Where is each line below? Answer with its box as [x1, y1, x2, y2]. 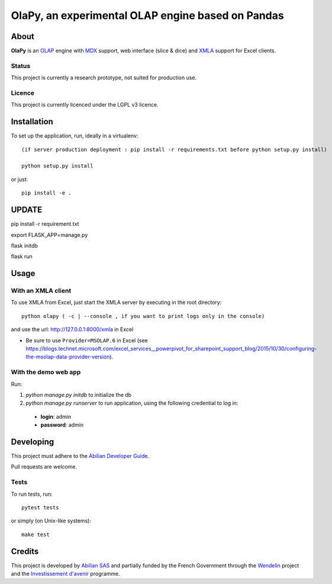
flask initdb [11, 242, 38, 249]
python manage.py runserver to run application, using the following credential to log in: [25, 400, 238, 407]
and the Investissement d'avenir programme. [11, 570, 121, 577]
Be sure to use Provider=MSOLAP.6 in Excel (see [25, 336, 148, 344]
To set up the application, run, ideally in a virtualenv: [11, 132, 138, 139]
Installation [11, 117, 53, 127]
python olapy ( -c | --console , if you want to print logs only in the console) [21, 313, 265, 319]
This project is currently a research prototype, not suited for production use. [11, 74, 196, 81]
